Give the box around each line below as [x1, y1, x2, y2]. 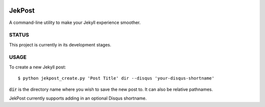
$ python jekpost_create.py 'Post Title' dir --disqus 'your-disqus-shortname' [18, 76, 214, 81]
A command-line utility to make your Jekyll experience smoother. [9, 20, 141, 25]
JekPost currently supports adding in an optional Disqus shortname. [9, 95, 147, 101]
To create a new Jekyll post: [9, 64, 66, 70]
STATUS [9, 32, 29, 39]
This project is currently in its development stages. [9, 42, 111, 47]
